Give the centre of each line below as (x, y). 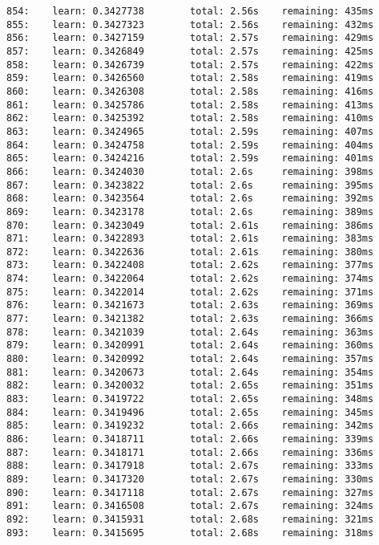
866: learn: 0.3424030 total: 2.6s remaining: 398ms (190, 171)
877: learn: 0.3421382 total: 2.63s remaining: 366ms (190, 319)
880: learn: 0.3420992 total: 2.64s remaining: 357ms (190, 359)
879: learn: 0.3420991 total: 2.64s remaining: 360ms (190, 346)
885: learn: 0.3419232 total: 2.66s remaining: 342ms (190, 426)
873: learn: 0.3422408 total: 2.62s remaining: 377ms (190, 265)
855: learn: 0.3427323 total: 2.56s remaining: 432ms (190, 24)
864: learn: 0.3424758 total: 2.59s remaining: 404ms (190, 145)
